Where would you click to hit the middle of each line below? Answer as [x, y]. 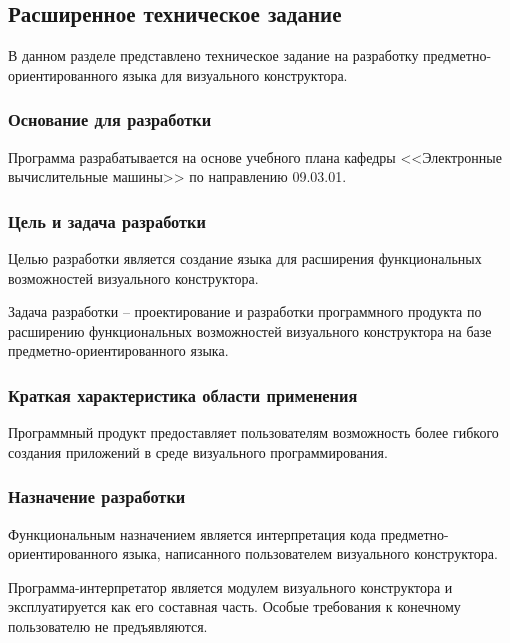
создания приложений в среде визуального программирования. [198, 451]
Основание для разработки [110, 119]
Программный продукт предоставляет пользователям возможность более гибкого [253, 432]
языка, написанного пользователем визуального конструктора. [310, 553]
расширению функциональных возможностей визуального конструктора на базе [250, 330]
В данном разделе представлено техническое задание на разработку [213, 55]
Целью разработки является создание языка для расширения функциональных [245, 258]
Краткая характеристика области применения [183, 394]
